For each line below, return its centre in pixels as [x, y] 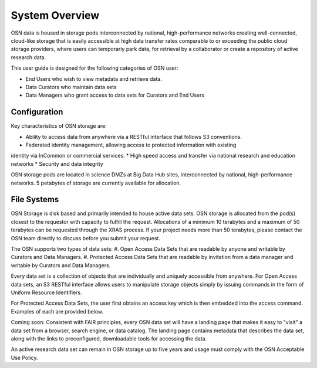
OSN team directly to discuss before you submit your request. [86, 238]
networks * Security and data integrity [57, 163]
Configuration [37, 112]
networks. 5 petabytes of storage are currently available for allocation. [96, 183]
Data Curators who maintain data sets [71, 87]
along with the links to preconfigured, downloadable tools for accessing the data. [109, 338]
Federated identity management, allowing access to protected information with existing [131, 145]
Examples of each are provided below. [57, 311]
